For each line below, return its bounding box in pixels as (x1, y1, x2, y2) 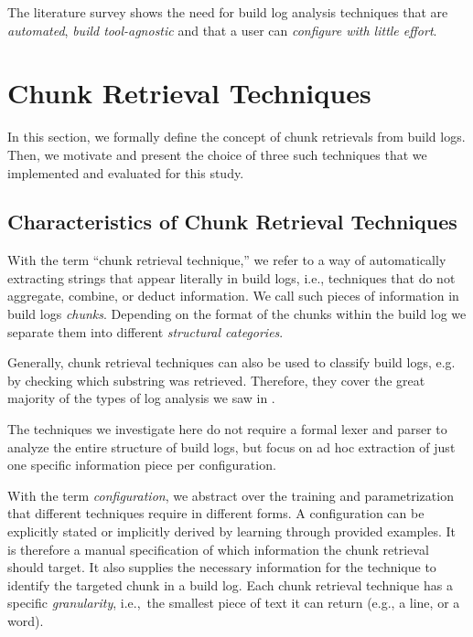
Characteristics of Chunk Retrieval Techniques (7, 207, 457, 236)
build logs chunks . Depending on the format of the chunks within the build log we (7, 304, 467, 324)
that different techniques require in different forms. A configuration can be (7, 504, 425, 523)
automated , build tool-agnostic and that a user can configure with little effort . (7, 20, 437, 39)
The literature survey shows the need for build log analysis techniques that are (7, 3, 448, 21)
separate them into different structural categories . (7, 322, 284, 341)
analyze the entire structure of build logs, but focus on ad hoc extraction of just (7, 437, 456, 456)
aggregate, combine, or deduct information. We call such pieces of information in (7, 286, 459, 305)
